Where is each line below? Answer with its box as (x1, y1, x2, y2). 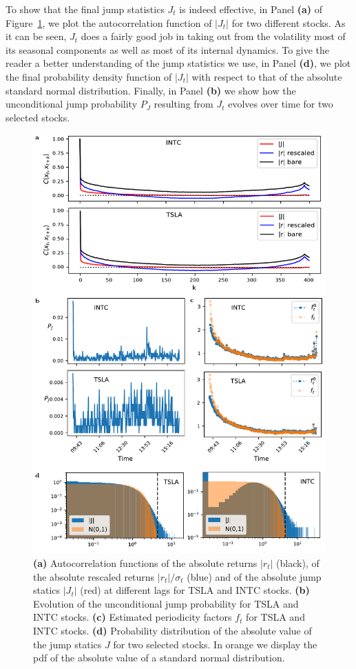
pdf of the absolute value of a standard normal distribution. (33, 650, 285, 665)
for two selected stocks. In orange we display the (113, 637, 317, 651)
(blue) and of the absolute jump (187, 569, 322, 583)
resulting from (154, 97, 213, 111)
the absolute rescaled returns (33, 569, 155, 583)
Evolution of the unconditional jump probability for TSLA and (33, 596, 299, 610)
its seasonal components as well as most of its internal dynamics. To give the (6, 42, 330, 57)
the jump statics (33, 637, 102, 651)
